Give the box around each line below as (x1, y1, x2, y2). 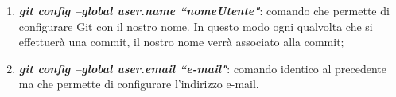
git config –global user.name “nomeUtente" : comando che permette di (18, 2, 390, 18)
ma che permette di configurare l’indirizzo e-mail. (18, 76, 259, 92)
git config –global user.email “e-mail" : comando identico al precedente (18, 60, 387, 76)
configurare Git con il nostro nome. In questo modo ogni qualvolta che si (18, 17, 373, 34)
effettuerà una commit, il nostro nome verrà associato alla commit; (18, 33, 344, 50)
